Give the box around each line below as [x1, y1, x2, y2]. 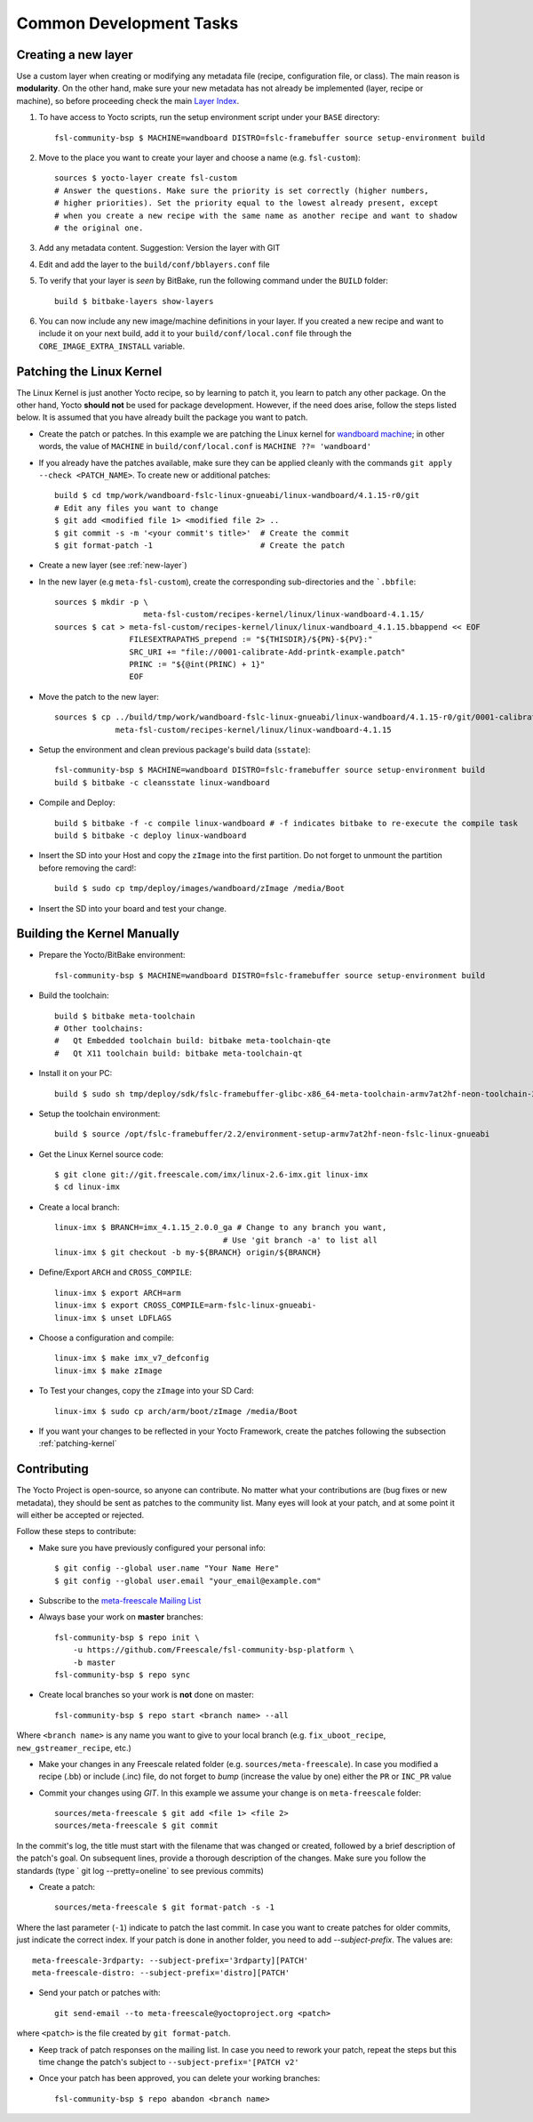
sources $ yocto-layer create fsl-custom [54, 173, 237, 183]
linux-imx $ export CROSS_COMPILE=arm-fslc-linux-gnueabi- [54, 1300, 317, 1311]
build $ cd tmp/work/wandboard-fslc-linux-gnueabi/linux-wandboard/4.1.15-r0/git [54, 490, 420, 501]
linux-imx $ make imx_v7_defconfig [54, 1353, 210, 1363]
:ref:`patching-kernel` [38, 1438, 117, 1449]
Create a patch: [38, 1882, 96, 1893]
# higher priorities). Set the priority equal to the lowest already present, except [54, 198, 439, 208]
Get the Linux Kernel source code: [38, 1148, 164, 1160]
